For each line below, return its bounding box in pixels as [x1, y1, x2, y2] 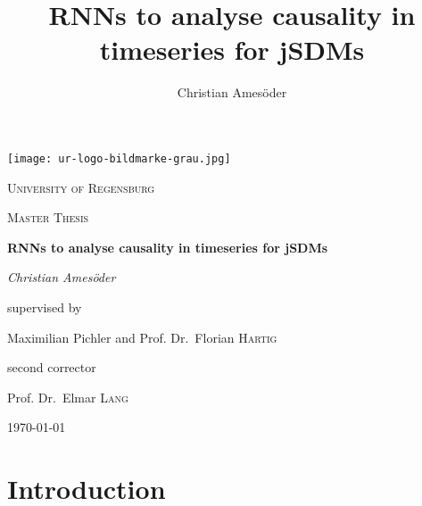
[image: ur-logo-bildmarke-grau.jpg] [7, 152, 231, 165]
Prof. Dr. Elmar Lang [7, 387, 128, 406]
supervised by [7, 297, 82, 316]
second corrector [7, 358, 96, 377]
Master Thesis [7, 208, 89, 227]
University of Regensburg [7, 178, 155, 196]
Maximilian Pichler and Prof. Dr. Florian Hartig [7, 328, 277, 346]
